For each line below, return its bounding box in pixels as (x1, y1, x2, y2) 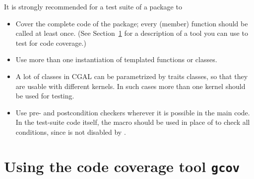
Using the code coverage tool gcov (4, 156, 240, 176)
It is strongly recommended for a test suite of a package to (4, 1, 182, 11)
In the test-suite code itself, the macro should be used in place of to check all (15, 117, 250, 127)
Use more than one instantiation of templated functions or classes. (15, 54, 217, 65)
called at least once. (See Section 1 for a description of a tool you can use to (15, 28, 248, 38)
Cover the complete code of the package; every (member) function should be (15, 18, 248, 28)
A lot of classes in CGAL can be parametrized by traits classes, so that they (15, 71, 248, 81)
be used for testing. (15, 90, 74, 101)
